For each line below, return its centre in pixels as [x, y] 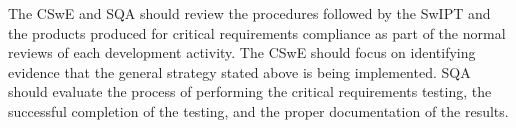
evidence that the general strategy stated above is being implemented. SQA [239, 71]
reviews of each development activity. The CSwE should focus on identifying [242, 52]
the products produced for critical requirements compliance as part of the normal [257, 32]
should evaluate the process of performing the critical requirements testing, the [250, 91]
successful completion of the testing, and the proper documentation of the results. [258, 110]
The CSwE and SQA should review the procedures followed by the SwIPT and [249, 13]
